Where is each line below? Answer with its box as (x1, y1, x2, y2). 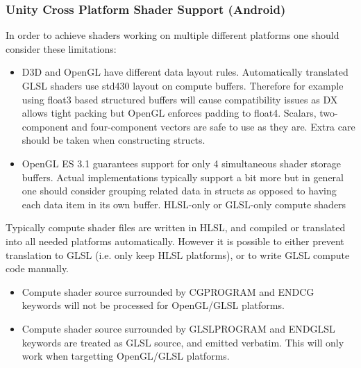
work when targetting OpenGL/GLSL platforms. (22, 349, 230, 363)
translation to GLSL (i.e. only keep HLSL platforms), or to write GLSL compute (6, 247, 350, 262)
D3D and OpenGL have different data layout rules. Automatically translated (22, 65, 349, 79)
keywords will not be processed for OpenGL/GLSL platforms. (22, 298, 285, 312)
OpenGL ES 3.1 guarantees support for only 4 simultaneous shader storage (22, 156, 342, 170)
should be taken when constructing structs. (22, 133, 205, 147)
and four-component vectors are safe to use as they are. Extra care (72, 119, 355, 133)
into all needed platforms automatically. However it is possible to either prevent (6, 233, 344, 248)
